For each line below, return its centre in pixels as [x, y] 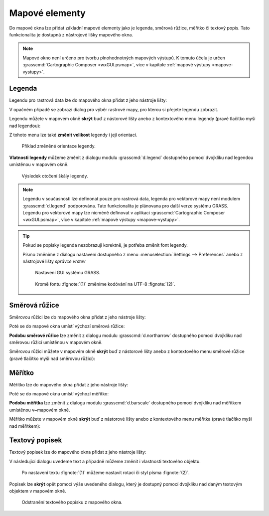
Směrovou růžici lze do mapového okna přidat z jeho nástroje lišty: [78, 317]
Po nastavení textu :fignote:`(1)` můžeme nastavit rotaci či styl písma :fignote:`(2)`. [106, 473]
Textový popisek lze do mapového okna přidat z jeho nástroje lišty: [78, 452]
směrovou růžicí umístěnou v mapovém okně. [56, 342]
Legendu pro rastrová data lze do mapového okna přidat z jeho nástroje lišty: [88, 100]
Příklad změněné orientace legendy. [59, 146]
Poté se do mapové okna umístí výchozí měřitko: [59, 393]
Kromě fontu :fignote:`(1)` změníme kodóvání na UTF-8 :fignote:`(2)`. [105, 284]
